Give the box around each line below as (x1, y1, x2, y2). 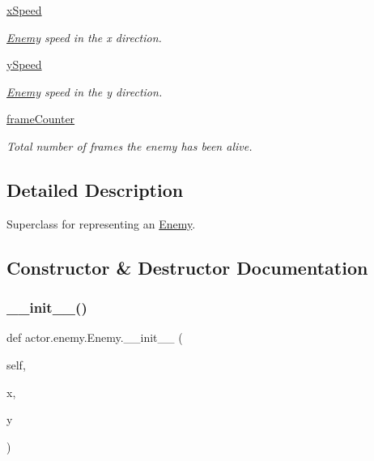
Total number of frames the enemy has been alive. (6, 137, 253, 154)
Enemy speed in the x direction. (6, 28, 162, 45)
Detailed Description (6, 177, 184, 202)
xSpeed (6, 2, 42, 18)
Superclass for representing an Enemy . (6, 215, 196, 232)
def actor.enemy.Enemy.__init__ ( (6, 329, 183, 346)
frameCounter (6, 110, 75, 127)
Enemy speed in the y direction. (6, 83, 163, 100)
